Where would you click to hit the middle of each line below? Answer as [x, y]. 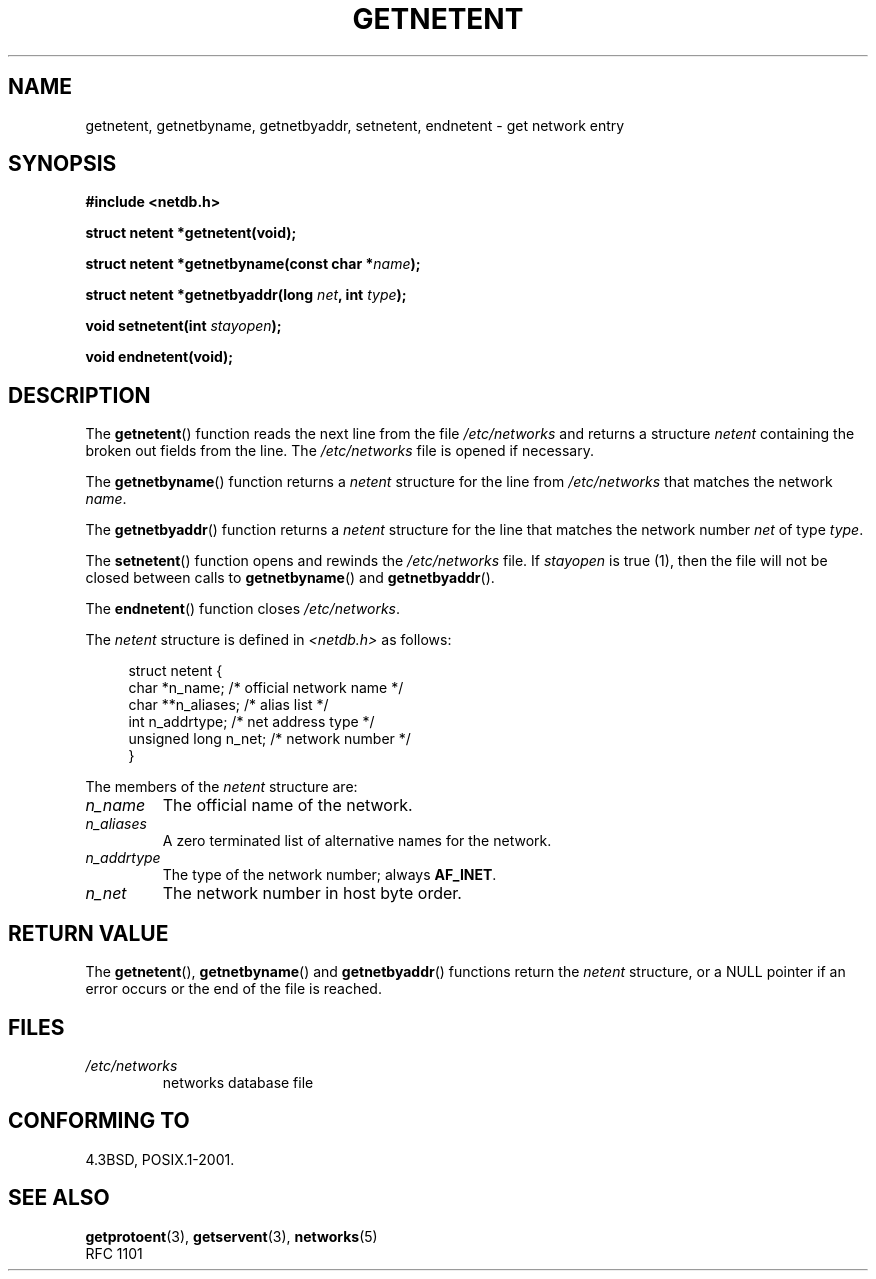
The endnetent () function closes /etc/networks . [243, 609]
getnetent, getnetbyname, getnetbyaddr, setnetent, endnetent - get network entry [355, 125]
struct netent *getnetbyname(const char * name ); [253, 264]
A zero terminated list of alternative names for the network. [357, 841]
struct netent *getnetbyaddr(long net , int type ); [246, 295]
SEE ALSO [59, 1198]
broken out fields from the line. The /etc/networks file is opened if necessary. [339, 451]
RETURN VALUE [88, 933]
